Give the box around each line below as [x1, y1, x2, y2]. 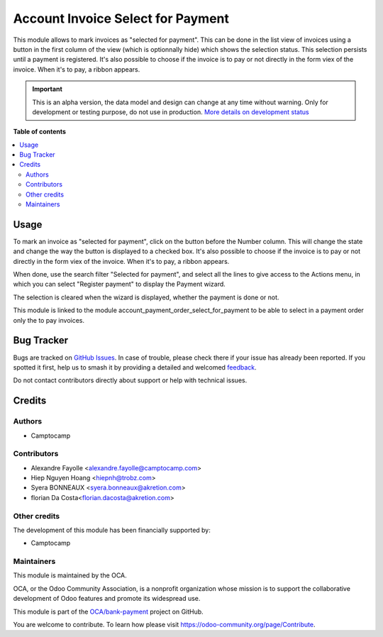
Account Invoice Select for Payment [13, 11, 230, 26]
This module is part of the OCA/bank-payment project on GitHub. [13, 607, 204, 616]
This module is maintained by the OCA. [13, 571, 127, 580]
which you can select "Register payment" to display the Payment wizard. [13, 280, 226, 289]
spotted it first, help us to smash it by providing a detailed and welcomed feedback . [13, 362, 257, 372]
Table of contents [13, 128, 67, 136]
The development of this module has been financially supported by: [13, 526, 211, 534]
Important [32, 85, 63, 94]
